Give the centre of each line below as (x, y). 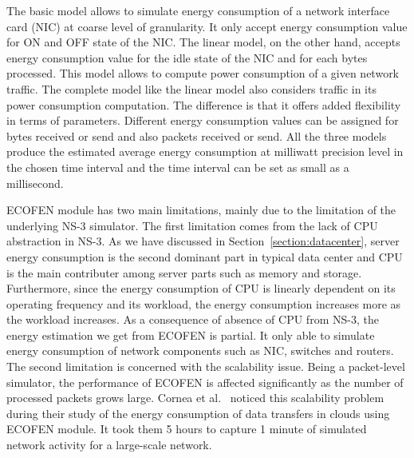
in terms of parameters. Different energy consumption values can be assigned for (203, 120)
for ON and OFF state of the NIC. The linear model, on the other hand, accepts (203, 42)
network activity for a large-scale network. (109, 445)
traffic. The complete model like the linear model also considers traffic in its (191, 88)
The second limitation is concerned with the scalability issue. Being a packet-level (206, 366)
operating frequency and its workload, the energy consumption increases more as (204, 303)
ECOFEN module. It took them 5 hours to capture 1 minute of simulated (187, 429)
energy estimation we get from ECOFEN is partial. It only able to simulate (191, 335)
